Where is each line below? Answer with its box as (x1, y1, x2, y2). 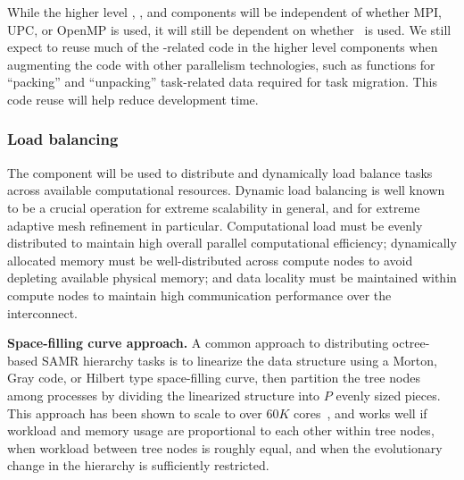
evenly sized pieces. (336, 385, 441, 404)
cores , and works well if (294, 403, 427, 422)
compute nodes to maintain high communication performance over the (7, 285, 392, 304)
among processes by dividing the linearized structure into (7, 385, 320, 404)
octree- (392, 333, 430, 352)
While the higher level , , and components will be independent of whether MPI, (7, 3, 442, 21)
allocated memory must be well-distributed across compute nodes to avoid (7, 250, 413, 269)
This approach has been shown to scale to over (7, 403, 262, 422)
